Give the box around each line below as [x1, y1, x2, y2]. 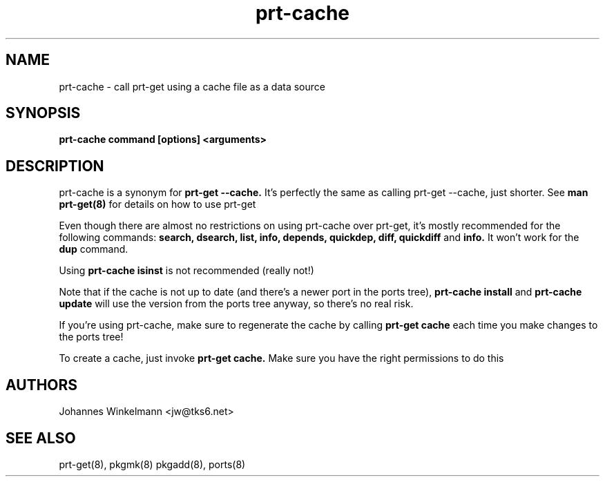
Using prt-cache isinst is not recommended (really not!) [59, 264, 314, 277]
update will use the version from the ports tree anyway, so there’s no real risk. [59, 298, 414, 310]
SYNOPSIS [6, 104, 81, 122]
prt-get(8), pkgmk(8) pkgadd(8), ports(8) [59, 458, 246, 470]
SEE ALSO [6, 429, 76, 447]
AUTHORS [6, 376, 78, 394]
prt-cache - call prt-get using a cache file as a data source [59, 80, 325, 93]
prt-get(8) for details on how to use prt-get [59, 198, 256, 211]
